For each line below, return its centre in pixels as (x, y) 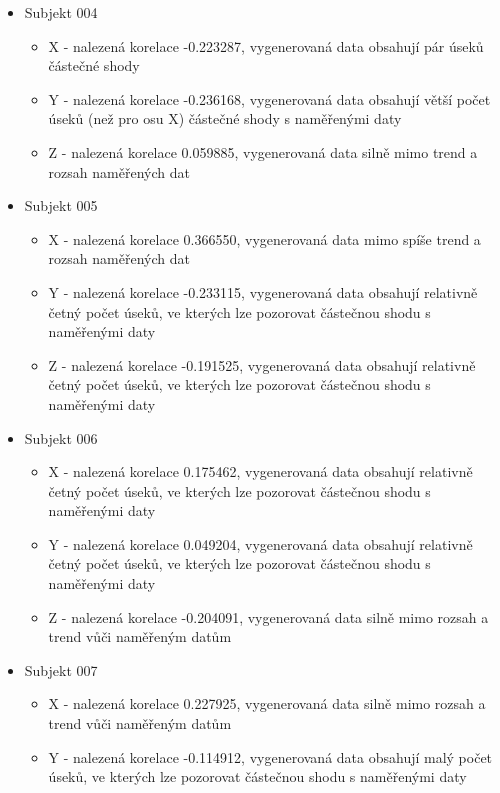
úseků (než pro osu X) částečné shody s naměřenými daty (225, 118)
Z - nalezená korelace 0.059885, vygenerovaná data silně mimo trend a (263, 151)
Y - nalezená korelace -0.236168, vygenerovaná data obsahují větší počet (269, 98)
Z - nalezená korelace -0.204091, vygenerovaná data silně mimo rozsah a (268, 616)
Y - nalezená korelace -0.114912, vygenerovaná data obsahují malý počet (270, 756)
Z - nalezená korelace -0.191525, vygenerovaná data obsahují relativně (262, 364)
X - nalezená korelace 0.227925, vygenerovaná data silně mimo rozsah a (267, 703)
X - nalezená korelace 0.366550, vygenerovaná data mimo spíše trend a (264, 238)
